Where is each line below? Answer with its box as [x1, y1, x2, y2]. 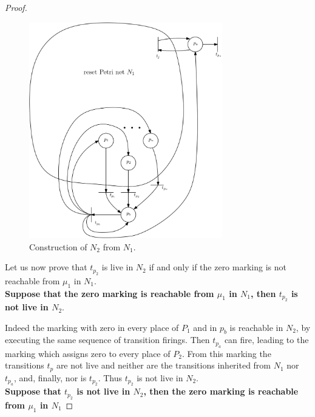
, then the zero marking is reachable [143, 385, 299, 398]
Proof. [5, 1, 27, 13]
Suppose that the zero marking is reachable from [5, 287, 214, 299]
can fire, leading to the [224, 333, 309, 346]
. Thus [98, 371, 123, 384]
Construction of [29, 240, 87, 253]
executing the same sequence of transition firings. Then [5, 333, 210, 346]
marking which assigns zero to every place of [5, 347, 171, 359]
